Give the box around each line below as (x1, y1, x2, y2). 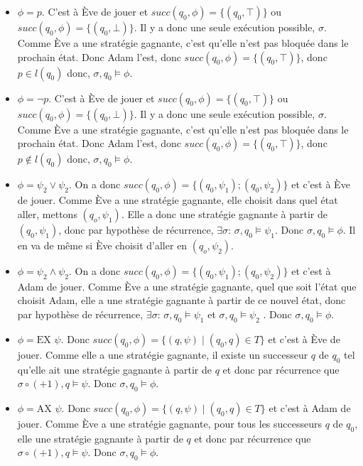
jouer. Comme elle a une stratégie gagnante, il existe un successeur (17, 347, 308, 362)
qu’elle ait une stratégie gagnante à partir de (17, 362, 212, 376)
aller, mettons (17, 206, 77, 221)
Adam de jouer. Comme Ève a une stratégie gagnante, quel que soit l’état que (17, 278, 357, 293)
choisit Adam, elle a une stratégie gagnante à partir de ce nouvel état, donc (17, 293, 346, 308)
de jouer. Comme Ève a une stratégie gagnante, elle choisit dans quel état (17, 193, 338, 207)
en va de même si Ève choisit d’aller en (17, 237, 188, 252)
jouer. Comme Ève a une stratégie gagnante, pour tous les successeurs (17, 416, 323, 430)
